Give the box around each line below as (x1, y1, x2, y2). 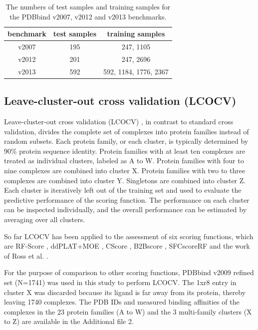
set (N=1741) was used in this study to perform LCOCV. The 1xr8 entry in (4, 277, 237, 287)
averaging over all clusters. (4, 214, 85, 224)
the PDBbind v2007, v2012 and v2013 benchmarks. (9, 11, 167, 21)
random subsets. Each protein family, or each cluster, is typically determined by (4, 136, 249, 146)
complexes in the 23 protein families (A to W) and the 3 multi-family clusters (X (4, 306, 252, 317)
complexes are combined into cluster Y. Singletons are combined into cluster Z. (4, 175, 246, 185)
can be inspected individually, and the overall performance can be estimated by (4, 204, 247, 215)
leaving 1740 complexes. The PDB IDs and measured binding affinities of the (4, 297, 240, 307)
